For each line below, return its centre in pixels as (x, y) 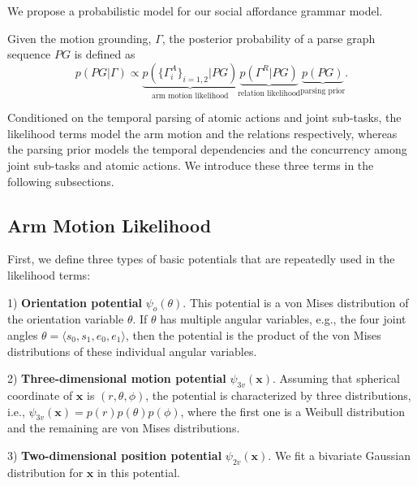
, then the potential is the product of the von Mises (253, 334)
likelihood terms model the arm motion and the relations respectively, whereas (202, 133)
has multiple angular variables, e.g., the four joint (283, 319)
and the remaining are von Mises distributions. (124, 428)
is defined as (105, 54)
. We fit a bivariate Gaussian (340, 455)
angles (23, 334)
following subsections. (61, 181)
